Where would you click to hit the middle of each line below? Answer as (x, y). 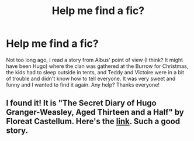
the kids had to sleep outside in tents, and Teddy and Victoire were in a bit (95, 72)
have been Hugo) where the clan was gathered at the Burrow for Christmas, (97, 66)
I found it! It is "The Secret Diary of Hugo (81, 103)
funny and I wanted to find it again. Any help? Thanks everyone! (83, 85)
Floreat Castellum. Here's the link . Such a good (93, 121)
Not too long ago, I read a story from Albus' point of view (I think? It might (94, 60)
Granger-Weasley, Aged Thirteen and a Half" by (95, 112)
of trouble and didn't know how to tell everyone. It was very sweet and (91, 78)
